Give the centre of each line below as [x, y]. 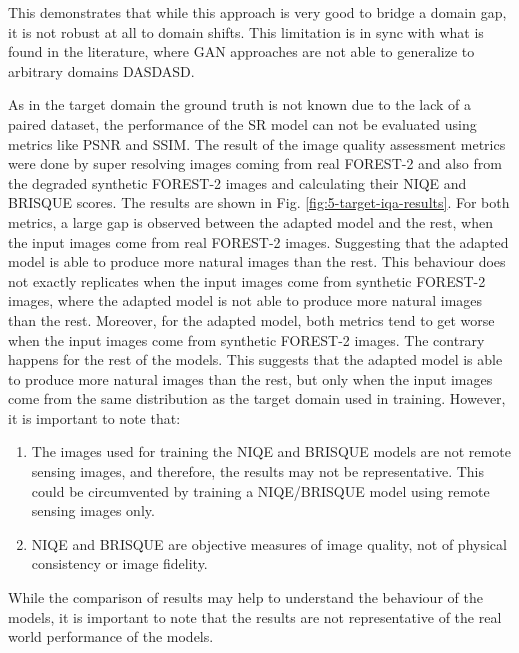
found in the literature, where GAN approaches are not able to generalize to [241, 51]
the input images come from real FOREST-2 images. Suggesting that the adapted [258, 241]
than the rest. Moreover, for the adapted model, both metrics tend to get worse [251, 319]
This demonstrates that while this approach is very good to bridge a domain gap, [257, 12]
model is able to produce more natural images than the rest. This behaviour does [257, 261]
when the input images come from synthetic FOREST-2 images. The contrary [246, 339]
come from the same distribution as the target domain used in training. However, [257, 398]
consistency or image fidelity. [119, 563]
